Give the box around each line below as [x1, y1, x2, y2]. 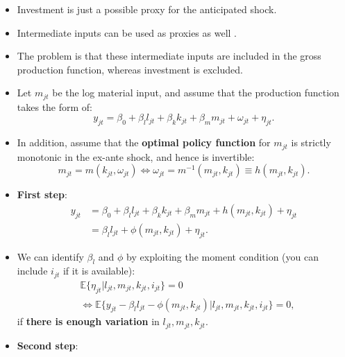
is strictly [291, 135, 331, 150]
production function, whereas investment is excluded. [17, 62, 243, 76]
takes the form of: [17, 99, 93, 114]
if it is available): [62, 263, 135, 278]
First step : [17, 187, 67, 202]
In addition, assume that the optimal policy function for [17, 135, 271, 150]
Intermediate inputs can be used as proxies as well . [17, 25, 237, 40]
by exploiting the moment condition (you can [126, 249, 319, 263]
